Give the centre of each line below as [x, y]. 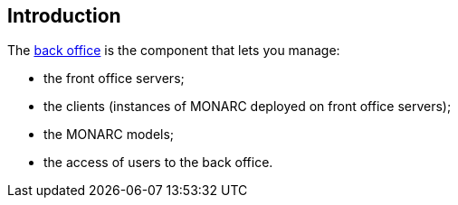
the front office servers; [114, 79]
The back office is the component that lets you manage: [174, 51]
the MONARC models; [109, 135]
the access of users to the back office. [158, 163]
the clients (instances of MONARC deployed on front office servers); [248, 107]
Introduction [64, 16]
